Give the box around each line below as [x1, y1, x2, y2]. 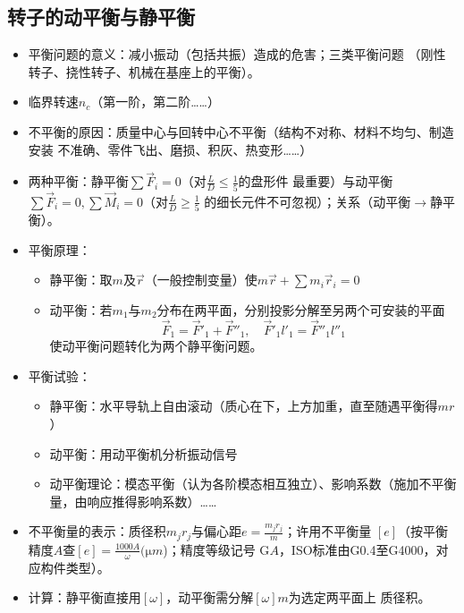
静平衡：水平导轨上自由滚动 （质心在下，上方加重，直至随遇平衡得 [49, 396, 438, 415]
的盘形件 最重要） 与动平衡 [238, 172, 393, 191]
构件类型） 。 [40, 558, 110, 576]
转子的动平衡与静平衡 [7, 3, 195, 30]
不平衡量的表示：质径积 [28, 522, 166, 541]
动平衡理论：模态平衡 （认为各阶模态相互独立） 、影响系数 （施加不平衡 [49, 474, 457, 493]
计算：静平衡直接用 [28, 588, 141, 607]
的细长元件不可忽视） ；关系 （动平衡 [204, 192, 411, 210]
